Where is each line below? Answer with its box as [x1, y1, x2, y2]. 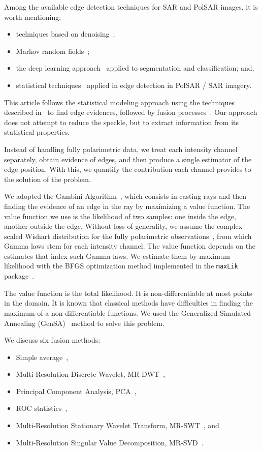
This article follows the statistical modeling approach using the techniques [4, 97, 235, 107]
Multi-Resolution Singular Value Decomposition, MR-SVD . [16, 437, 204, 447]
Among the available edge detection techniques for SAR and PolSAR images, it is [4, 2, 258, 12]
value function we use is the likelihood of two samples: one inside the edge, [4, 211, 236, 221]
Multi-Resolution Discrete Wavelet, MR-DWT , [16, 369, 165, 379]
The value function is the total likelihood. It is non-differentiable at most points [4, 287, 252, 298]
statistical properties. [4, 127, 70, 137]
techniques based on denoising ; [16, 28, 115, 39]
